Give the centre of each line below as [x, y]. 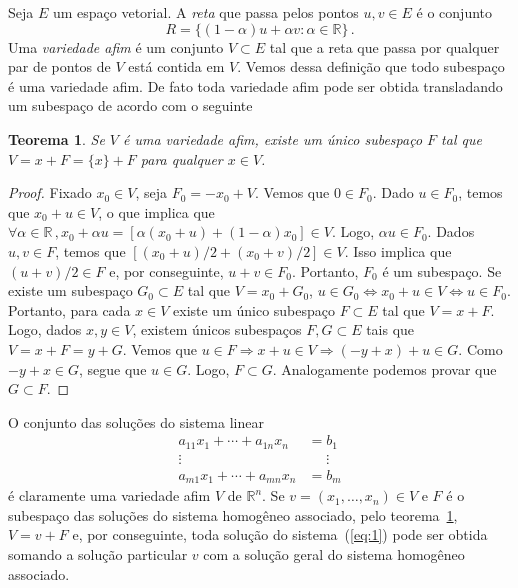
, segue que [113, 368]
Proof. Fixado [50, 192]
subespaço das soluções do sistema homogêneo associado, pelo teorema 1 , [233, 514]
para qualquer [181, 158]
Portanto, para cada [69, 309]
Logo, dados [45, 329]
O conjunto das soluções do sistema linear [136, 421]
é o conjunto [454, 12]
